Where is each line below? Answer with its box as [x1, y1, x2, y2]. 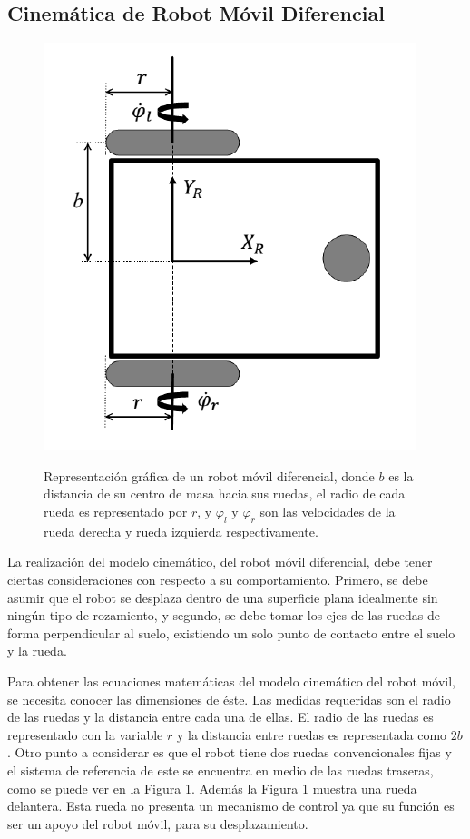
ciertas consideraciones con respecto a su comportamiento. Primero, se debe [7, 569, 428, 588]
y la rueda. [7, 641, 67, 660]
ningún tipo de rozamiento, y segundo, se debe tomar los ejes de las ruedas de [7, 606, 440, 625]
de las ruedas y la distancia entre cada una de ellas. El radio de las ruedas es [7, 707, 434, 726]
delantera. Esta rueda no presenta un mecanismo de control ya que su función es [7, 796, 455, 815]
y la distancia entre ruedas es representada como [176, 725, 447, 744]
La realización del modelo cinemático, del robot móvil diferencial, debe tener [7, 552, 433, 571]
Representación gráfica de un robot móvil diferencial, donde [44, 466, 375, 485]
